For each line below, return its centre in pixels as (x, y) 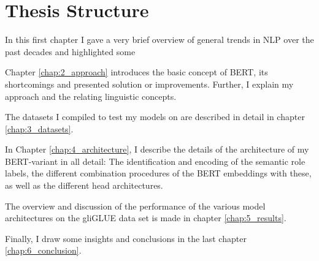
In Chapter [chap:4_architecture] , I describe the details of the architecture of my (157, 149)
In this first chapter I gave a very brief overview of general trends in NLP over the (159, 40)
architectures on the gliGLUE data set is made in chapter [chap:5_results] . (146, 218)
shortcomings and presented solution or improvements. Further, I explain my (149, 84)
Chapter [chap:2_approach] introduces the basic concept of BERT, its (136, 72)
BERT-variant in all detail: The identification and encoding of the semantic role (155, 161)
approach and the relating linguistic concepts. (91, 96)
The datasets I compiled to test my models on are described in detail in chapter (155, 117)
